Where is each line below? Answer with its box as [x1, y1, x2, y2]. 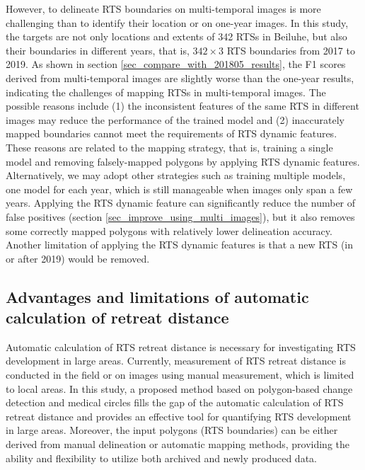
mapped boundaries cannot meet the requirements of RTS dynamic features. [6, 126, 337, 141]
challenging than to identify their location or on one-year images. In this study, [6, 15, 349, 30]
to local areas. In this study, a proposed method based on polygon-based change [6, 381, 353, 396]
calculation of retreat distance [6, 306, 229, 328]
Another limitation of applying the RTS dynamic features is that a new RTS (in [6, 237, 354, 252]
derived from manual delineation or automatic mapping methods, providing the [6, 437, 350, 452]
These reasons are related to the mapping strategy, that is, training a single [6, 139, 333, 154]
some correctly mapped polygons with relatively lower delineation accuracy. [6, 223, 332, 238]
